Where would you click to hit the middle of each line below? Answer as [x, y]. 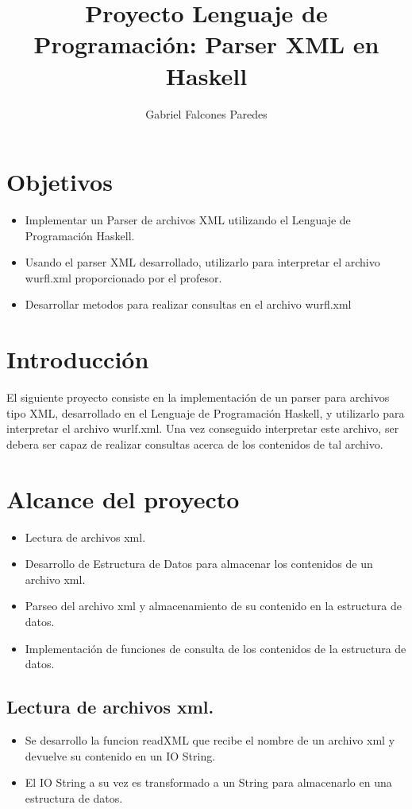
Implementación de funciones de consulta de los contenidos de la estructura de [216, 648]
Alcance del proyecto [123, 498]
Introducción [78, 359]
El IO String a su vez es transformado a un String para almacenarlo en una [208, 782]
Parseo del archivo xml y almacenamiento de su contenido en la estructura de [214, 606]
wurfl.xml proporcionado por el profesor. [123, 277]
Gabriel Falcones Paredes [206, 113]
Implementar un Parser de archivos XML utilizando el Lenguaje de [188, 220]
